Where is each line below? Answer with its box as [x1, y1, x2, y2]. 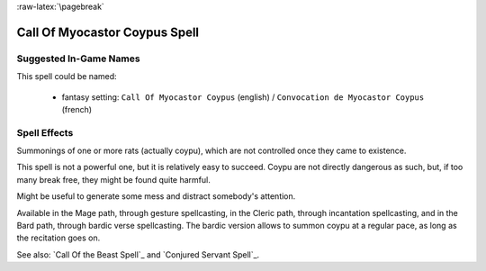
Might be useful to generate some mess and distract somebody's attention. [16, 191, 296, 202]
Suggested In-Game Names [16, 52, 140, 65]
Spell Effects [16, 126, 74, 139]
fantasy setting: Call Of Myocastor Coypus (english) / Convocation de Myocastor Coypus [61, 91, 425, 103]
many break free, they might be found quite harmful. [16, 174, 211, 185]
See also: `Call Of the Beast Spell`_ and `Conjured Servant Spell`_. [16, 248, 260, 260]
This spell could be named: [16, 71, 117, 82]
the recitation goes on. [16, 232, 101, 243]
